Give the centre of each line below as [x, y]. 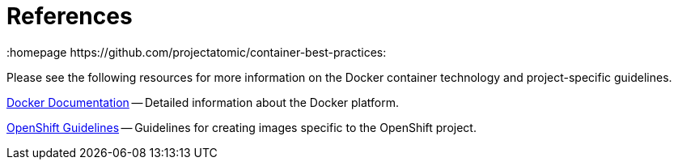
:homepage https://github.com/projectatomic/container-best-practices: [197, 52]
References [70, 16]
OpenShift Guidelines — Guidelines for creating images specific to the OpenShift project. [242, 127]
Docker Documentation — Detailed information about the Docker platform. [203, 102]
